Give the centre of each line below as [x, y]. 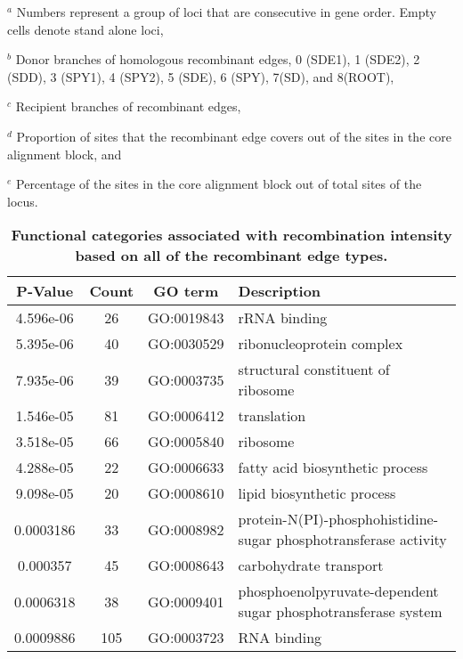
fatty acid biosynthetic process [333, 468]
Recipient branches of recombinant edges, [128, 106]
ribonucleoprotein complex [321, 344]
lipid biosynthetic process [317, 493]
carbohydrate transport [311, 565]
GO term [186, 291]
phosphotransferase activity [361, 540]
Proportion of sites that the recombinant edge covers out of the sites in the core [234, 136]
